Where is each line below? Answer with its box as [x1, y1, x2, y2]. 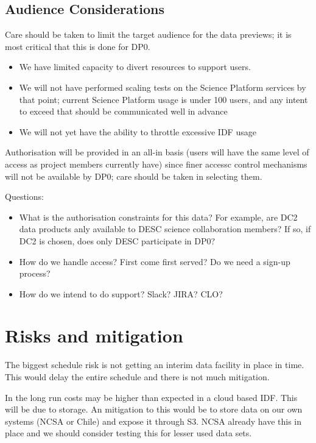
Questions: [5, 190, 44, 203]
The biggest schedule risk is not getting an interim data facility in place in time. [5, 358, 304, 371]
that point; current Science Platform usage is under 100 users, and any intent [19, 93, 308, 105]
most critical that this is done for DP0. [5, 40, 150, 52]
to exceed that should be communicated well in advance [19, 105, 228, 118]
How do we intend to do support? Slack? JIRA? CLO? [19, 287, 223, 300]
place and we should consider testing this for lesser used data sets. [5, 427, 252, 439]
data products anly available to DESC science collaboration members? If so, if [19, 222, 311, 235]
